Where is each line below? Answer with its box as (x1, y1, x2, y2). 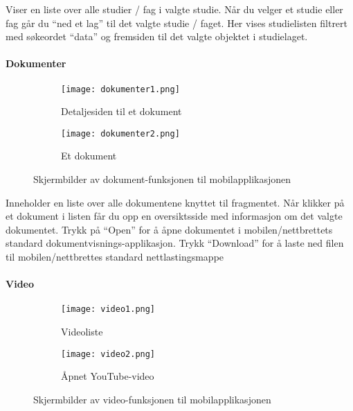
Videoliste (61, 324, 103, 339)
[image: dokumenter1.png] (61, 84, 180, 94)
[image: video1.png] (61, 304, 156, 315)
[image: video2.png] (61, 349, 156, 359)
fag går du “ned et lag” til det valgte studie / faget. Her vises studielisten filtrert (6, 15, 348, 30)
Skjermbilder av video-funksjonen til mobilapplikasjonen (33, 392, 271, 406)
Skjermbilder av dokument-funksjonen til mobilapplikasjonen (33, 172, 291, 186)
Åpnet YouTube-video (61, 369, 154, 383)
